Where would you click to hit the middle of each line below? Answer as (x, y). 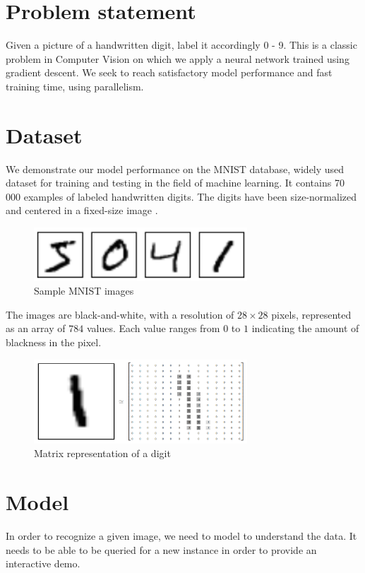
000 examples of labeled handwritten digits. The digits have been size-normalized (181, 196)
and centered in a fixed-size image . (82, 210)
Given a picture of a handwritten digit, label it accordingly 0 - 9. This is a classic (181, 45)
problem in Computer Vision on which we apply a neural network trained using (178, 58)
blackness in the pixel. (54, 342)
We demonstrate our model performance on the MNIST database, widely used (175, 169)
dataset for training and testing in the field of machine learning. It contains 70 (175, 183)
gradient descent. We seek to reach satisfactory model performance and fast (169, 72)
